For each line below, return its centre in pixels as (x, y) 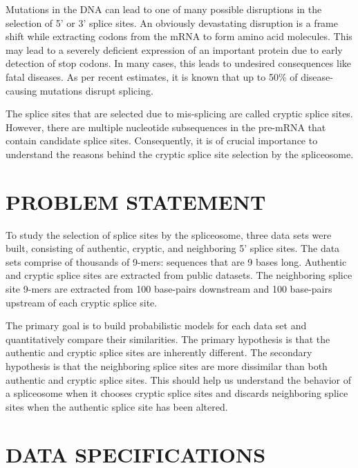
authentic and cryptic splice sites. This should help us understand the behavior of (179, 379)
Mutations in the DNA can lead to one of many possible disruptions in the (164, 9)
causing (21, 90)
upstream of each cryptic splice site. (82, 302)
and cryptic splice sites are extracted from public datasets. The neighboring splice (179, 275)
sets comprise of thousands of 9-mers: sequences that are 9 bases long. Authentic (176, 261)
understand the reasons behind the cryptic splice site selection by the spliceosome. (180, 154)
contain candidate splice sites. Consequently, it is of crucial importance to (162, 140)
